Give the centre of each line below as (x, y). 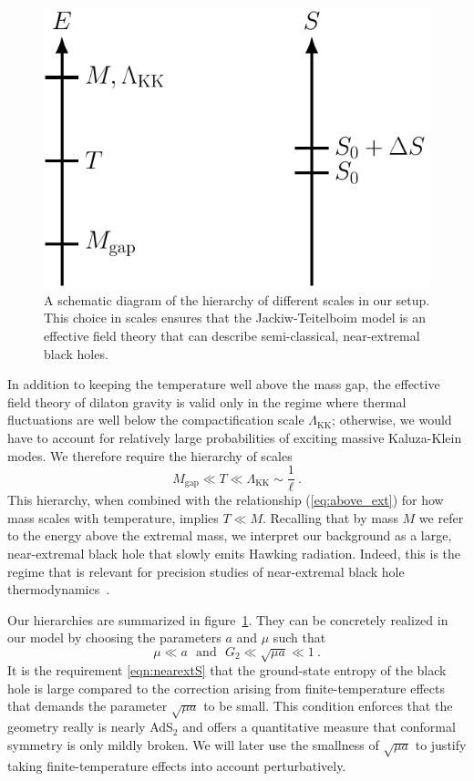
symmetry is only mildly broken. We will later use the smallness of (193, 744)
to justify (441, 744)
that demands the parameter (88, 706)
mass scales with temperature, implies (113, 517)
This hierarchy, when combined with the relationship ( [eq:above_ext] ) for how (226, 500)
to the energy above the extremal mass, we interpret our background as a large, (230, 535)
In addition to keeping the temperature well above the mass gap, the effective (224, 384)
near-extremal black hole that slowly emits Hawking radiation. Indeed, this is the (234, 553)
